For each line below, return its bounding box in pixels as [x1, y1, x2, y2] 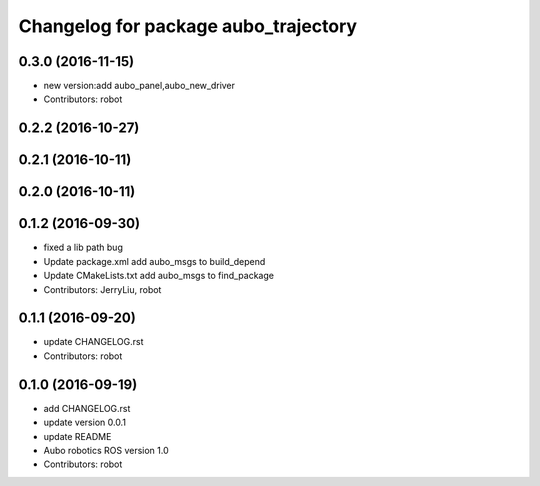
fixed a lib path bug [43, 241, 124, 254]
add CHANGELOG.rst [43, 402, 131, 414]
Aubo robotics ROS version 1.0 [43, 444, 169, 456]
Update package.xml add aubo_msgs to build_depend [43, 255, 266, 267]
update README [43, 430, 112, 442]
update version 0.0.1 [43, 416, 127, 429]
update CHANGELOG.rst [43, 336, 144, 348]
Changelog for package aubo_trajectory [18, 15, 358, 37]
